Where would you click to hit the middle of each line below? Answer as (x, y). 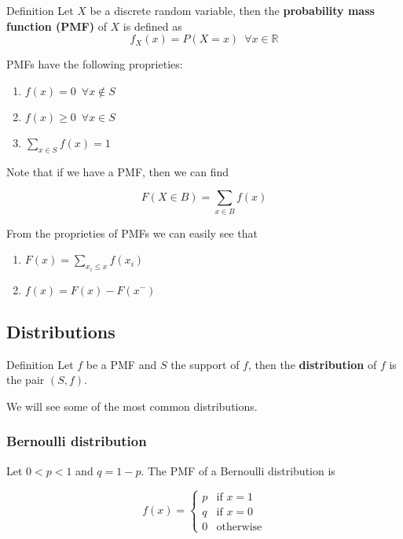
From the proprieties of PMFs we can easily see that (132, 233)
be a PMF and (121, 364)
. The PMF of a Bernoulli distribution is (238, 470)
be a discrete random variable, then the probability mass (232, 10)
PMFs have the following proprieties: (95, 64)
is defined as (152, 26)
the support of (205, 364)
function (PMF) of (57, 26)
